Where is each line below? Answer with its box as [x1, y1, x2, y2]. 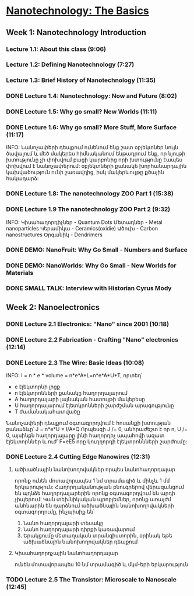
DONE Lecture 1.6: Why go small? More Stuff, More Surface [6, 123, 177, 132]
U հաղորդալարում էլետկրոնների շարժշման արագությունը [14, 402, 174, 409]
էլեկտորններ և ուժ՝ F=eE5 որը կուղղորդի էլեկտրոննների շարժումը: [6, 438, 188, 445]
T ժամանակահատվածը [14, 408, 80, 415]
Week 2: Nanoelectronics [6, 302, 100, 312]
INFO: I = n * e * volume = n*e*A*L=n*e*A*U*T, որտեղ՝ [6, 372, 143, 378]
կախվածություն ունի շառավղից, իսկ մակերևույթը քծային [6, 168, 164, 176]
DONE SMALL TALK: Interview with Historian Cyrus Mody [6, 284, 172, 292]
